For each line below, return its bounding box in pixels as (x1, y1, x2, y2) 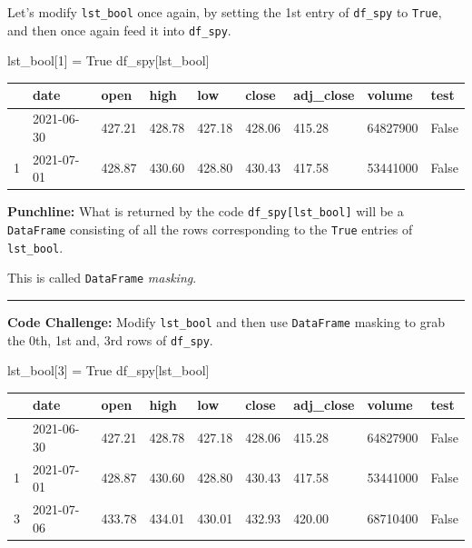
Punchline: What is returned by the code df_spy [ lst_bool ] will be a (7, 202, 404, 221)
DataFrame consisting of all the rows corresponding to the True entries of (7, 220, 413, 239)
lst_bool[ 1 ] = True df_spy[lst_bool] (7, 51, 210, 70)
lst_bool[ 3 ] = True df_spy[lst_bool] (7, 361, 210, 380)
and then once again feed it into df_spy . (7, 20, 231, 39)
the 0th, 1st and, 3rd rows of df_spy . (7, 330, 213, 349)
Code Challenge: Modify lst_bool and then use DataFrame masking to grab (7, 313, 445, 331)
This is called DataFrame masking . (7, 268, 197, 287)
